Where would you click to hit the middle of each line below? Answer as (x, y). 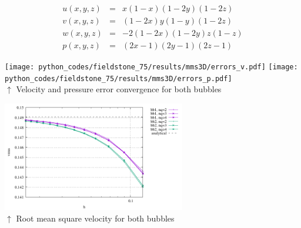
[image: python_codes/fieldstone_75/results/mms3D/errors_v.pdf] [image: (151, 67)
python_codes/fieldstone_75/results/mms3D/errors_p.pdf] (118, 78)
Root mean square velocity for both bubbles (95, 218)
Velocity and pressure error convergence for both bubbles (119, 89)
